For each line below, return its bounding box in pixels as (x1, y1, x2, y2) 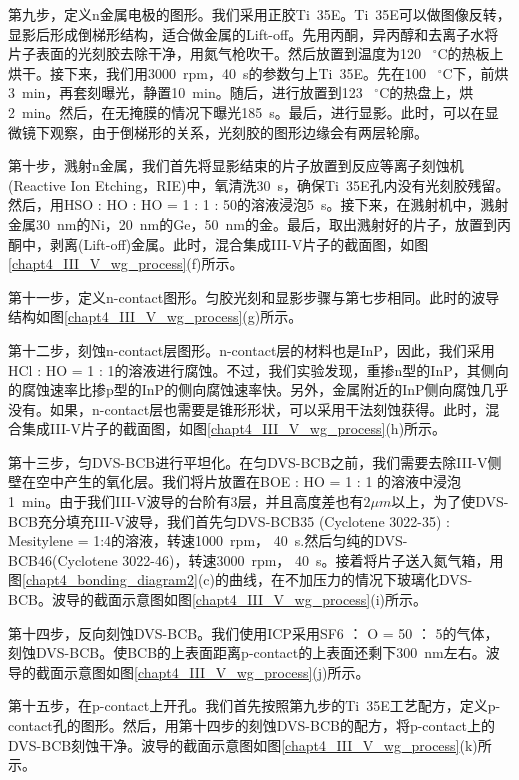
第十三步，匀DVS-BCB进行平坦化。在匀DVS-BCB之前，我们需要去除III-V (8, 451, 488, 472)
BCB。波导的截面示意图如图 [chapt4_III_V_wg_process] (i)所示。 (8, 589, 428, 610)
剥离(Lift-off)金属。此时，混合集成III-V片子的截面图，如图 (49, 233, 429, 254)
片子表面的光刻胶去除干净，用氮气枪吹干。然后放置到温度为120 (8, 43, 421, 64)
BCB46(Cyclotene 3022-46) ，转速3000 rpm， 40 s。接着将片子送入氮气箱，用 (8, 549, 504, 570)
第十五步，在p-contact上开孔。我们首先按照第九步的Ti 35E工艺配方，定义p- (8, 695, 501, 716)
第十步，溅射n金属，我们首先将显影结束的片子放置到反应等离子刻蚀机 (8, 155, 464, 176)
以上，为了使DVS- (391, 491, 509, 512)
